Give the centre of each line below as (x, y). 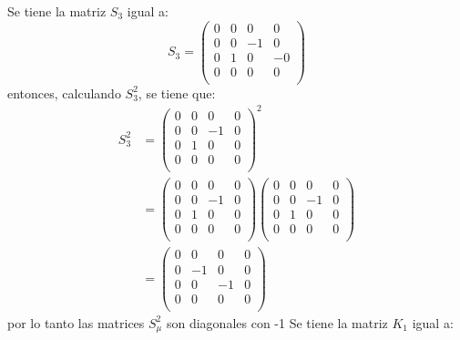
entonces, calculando (64, 93)
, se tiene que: (177, 93)
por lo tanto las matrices (76, 322)
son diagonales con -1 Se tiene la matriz (277, 322)
